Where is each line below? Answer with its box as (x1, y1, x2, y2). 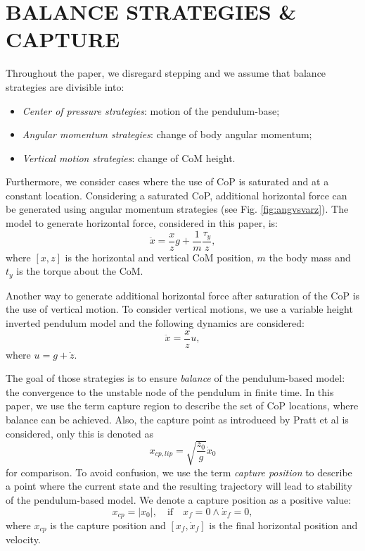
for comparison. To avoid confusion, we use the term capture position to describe (6, 464, 352, 479)
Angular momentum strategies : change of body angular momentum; (22, 127, 312, 142)
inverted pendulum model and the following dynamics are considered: (6, 315, 305, 330)
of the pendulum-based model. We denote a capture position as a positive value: (6, 492, 352, 507)
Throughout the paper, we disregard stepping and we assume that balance (6, 66, 326, 80)
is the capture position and (50, 517, 166, 532)
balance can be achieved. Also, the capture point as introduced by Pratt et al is (6, 411, 349, 426)
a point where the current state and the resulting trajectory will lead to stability (6, 478, 352, 493)
